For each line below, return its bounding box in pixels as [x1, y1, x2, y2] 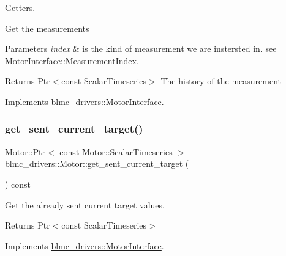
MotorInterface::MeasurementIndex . [5, 54, 139, 67]
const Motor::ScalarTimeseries [59, 145, 173, 158]
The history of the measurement [160, 75, 281, 87]
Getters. [5, 1, 36, 13]
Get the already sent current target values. [5, 198, 165, 211]
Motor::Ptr [5, 145, 46, 158]
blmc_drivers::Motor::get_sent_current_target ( [5, 157, 189, 170]
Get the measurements [5, 21, 89, 34]
